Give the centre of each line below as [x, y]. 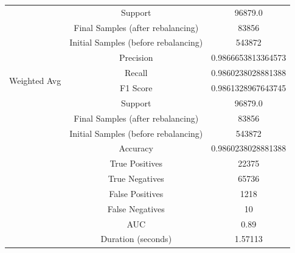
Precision [136, 57]
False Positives [136, 193]
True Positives [136, 163]
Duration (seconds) [136, 239]
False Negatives [136, 208]
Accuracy [136, 148]
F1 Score [136, 87]
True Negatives [136, 178]
